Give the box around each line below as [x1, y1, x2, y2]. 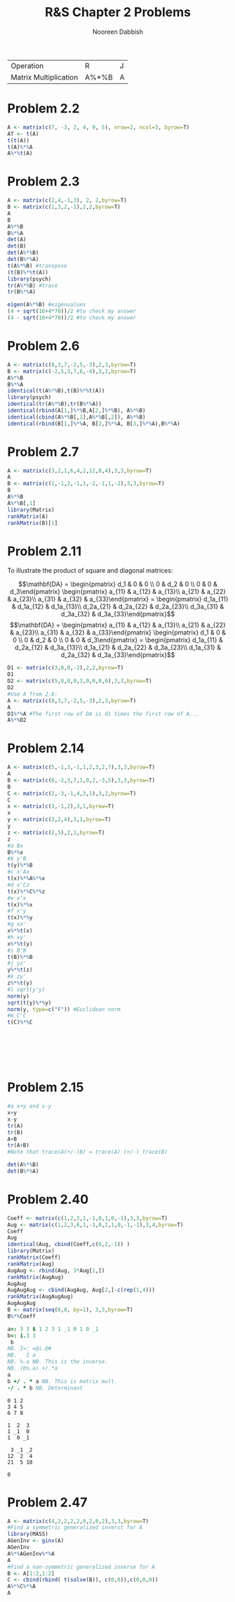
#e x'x [7, 894, 27, 901]
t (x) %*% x [7, 901, 33, 908]
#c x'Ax [7, 868, 30, 876]
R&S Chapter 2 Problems [44, 4, 192, 20]
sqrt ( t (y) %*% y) [7, 999, 52, 1006]
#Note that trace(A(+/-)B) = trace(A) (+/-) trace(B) [7, 1148, 168, 1156]
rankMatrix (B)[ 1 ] [7, 519, 58, 526]
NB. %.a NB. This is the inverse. [7, 1359, 109, 1366]
